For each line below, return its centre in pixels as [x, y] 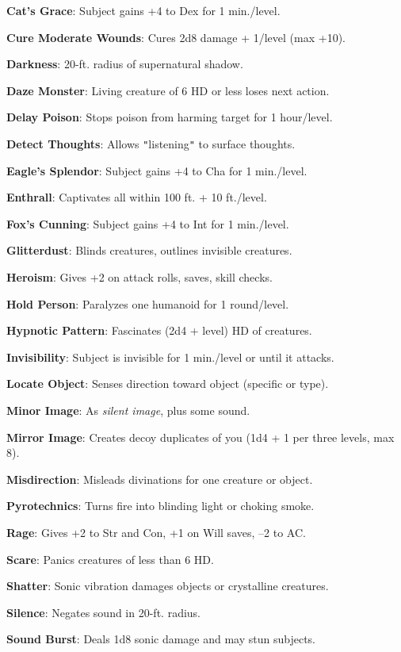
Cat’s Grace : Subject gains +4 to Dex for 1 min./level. [143, 10]
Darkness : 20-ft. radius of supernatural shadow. [125, 64]
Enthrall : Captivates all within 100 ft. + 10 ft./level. [137, 197]
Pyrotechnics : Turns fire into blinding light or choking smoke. [160, 506]
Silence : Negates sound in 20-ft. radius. [104, 612]
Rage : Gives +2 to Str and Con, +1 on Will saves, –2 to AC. [156, 532]
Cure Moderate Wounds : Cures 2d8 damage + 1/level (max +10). [176, 37]
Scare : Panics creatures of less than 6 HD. [110, 559]
